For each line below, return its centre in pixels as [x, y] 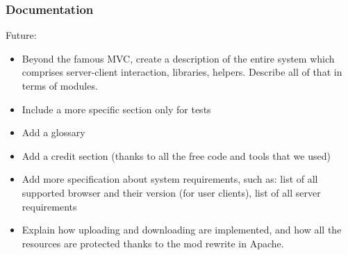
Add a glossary [53, 132]
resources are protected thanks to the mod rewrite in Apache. [153, 243]
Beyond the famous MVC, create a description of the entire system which [178, 58]
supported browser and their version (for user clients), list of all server [171, 192]
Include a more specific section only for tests [116, 109]
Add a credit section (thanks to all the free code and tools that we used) [176, 155]
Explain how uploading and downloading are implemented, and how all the [182, 230]
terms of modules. [60, 85]
